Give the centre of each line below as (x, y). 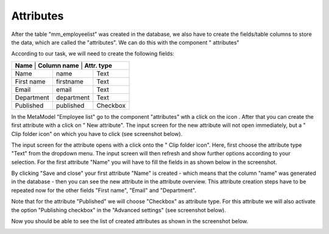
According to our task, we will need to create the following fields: (93, 54)
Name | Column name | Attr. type (64, 65)
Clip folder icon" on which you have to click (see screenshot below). (97, 133)
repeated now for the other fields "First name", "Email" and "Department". (104, 190)
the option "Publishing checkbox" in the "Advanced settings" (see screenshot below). (119, 210)
